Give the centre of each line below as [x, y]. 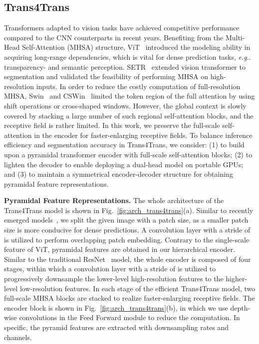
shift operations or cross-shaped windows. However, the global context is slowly [125, 105]
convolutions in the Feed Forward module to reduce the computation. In [129, 317]
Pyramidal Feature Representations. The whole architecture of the [114, 200]
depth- [240, 307]
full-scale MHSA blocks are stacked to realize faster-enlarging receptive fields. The [129, 298]
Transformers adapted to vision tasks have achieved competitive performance [122, 28]
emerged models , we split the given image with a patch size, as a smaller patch [126, 220]
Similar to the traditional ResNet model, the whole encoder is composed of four [128, 259]
